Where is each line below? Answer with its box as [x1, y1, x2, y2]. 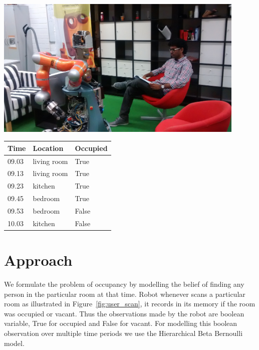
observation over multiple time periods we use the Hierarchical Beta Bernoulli [4, 328, 243, 338]
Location [33, 142, 64, 153]
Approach [4, 250, 73, 270]
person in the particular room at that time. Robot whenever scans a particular [4, 288, 245, 299]
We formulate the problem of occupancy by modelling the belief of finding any [4, 279, 244, 289]
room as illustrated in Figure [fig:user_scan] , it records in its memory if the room [4, 298, 255, 309]
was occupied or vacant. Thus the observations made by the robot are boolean [4, 308, 244, 318]
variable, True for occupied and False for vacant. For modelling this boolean [4, 318, 237, 328]
